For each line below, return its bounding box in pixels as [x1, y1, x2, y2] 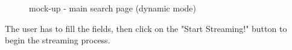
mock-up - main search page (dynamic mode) [29, 2, 196, 14]
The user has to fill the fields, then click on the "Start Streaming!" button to [5, 22, 287, 34]
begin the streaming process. [5, 34, 110, 46]
